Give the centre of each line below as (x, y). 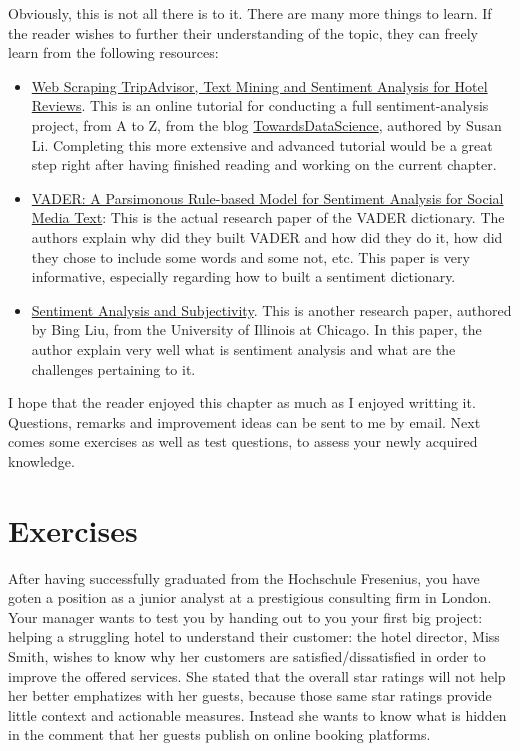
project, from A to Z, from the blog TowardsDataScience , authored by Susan (266, 124)
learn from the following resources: (113, 52)
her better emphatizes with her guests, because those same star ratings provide (250, 695)
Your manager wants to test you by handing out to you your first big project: (245, 616)
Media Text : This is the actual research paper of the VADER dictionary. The (268, 217)
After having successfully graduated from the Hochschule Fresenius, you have (244, 577)
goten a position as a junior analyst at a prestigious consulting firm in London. (250, 597)
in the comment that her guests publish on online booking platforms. (219, 734)
